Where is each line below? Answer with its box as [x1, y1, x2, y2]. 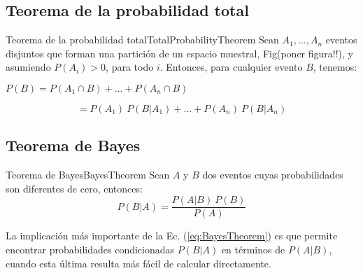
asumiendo [6, 59, 51, 74]
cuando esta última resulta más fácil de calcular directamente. [6, 255, 271, 270]
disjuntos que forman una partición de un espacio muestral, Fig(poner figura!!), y [6, 45, 353, 60]
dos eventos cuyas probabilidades [202, 167, 343, 182]
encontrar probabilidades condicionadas [6, 242, 175, 257]
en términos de [221, 242, 285, 257]
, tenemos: [313, 59, 357, 74]
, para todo [106, 59, 154, 74]
